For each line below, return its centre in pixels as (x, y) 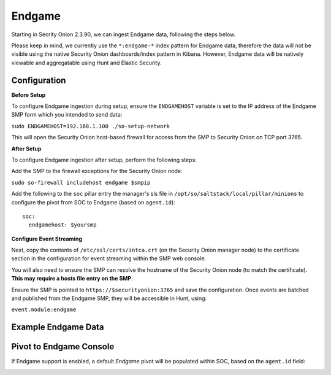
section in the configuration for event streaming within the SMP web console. (109, 258)
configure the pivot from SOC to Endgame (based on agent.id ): (93, 202)
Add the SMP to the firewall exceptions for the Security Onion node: (97, 171)
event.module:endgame (44, 310)
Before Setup (29, 95)
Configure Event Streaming (47, 239)
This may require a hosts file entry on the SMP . (72, 279)
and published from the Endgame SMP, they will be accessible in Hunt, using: (109, 298)
